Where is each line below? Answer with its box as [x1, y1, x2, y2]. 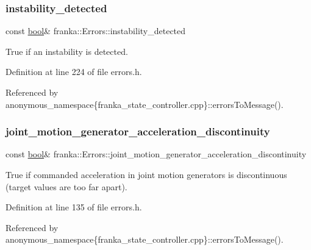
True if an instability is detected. [5, 45, 128, 57]
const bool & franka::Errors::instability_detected [5, 24, 186, 37]
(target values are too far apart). [5, 180, 127, 193]
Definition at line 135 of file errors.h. [5, 201, 142, 213]
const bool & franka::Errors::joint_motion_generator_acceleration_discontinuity [5, 148, 307, 160]
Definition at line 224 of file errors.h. [5, 65, 142, 78]
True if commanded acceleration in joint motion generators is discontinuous [5, 168, 287, 180]
